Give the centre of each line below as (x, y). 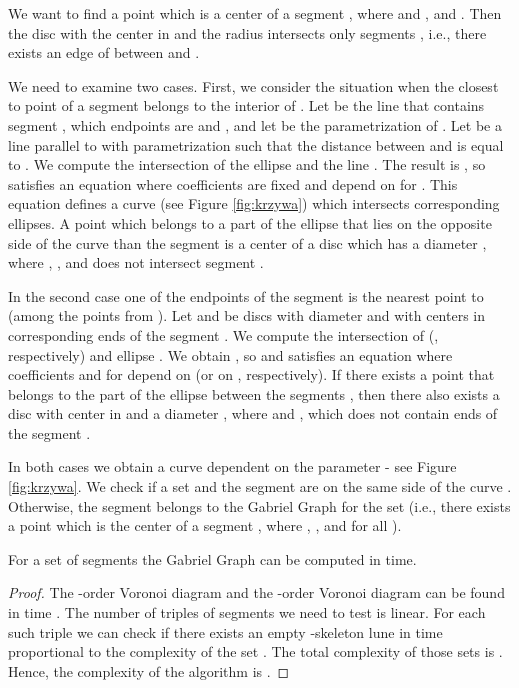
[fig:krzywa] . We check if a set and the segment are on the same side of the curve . (260, 486)
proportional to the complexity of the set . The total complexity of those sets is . (255, 651)
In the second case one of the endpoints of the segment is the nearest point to (246, 295)
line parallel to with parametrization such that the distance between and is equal (256, 144)
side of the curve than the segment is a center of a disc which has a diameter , (247, 242)
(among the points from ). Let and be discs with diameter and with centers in (246, 315)
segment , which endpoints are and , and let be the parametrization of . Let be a (255, 124)
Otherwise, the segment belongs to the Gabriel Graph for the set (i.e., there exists (259, 505)
